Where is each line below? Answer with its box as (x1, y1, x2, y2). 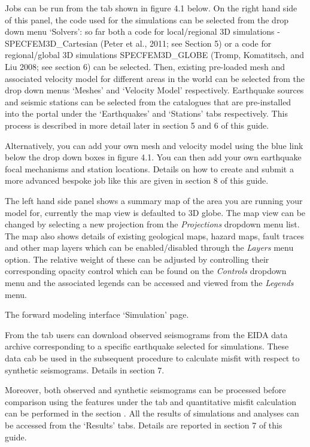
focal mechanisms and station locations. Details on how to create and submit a (5, 162, 294, 175)
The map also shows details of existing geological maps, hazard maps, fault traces (5, 229, 304, 242)
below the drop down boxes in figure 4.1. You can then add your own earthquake (5, 151, 302, 163)
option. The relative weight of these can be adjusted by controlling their (5, 253, 269, 265)
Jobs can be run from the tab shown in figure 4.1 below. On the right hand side (5, 2, 297, 14)
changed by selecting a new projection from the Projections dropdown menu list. (5, 218, 300, 230)
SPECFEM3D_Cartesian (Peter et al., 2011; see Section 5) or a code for (5, 37, 272, 49)
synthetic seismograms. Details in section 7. (5, 363, 165, 376)
